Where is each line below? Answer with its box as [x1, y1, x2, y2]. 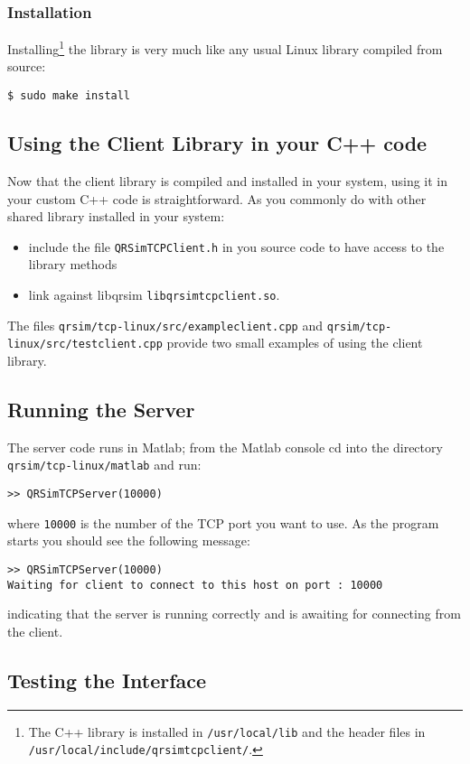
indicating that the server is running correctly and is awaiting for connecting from [7, 604, 461, 623]
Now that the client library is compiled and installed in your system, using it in [7, 171, 448, 190]
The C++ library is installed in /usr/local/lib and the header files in [28, 722, 426, 741]
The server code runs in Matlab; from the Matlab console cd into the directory [7, 437, 443, 456]
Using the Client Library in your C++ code [7, 129, 428, 157]
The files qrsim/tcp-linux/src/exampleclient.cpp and [7, 315, 323, 334]
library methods [28, 255, 117, 274]
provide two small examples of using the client [166, 333, 423, 352]
